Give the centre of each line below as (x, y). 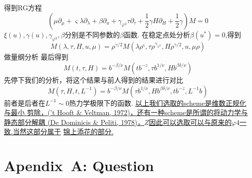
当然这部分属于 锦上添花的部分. (63, 132)
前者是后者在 (25, 103)
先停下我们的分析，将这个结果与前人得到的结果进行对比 (94, 79)
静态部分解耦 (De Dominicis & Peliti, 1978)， (74, 122)
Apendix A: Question (79, 165)
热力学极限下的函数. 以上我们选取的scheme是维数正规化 (158, 103)
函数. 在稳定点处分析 (157, 34)
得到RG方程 (23, 7)
